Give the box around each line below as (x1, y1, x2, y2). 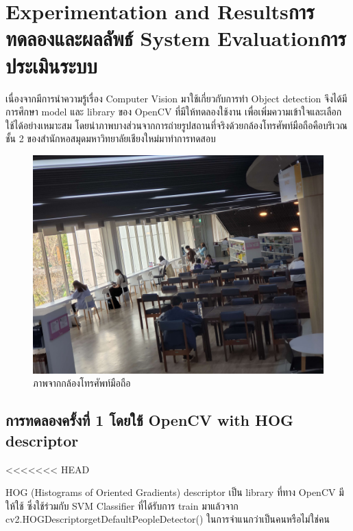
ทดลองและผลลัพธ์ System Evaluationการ (5, 24, 346, 52)
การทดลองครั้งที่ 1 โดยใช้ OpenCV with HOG (5, 409, 294, 431)
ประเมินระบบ (5, 51, 97, 79)
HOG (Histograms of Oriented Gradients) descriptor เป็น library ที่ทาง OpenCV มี (5, 485, 344, 499)
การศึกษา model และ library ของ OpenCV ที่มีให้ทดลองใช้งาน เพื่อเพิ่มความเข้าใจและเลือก (5, 104, 342, 119)
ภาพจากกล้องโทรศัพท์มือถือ (33, 376, 131, 390)
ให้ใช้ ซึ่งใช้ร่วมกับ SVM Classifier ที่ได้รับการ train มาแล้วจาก (5, 498, 239, 512)
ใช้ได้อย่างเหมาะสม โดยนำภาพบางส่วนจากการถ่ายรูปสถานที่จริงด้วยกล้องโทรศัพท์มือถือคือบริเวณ (5, 117, 348, 132)
